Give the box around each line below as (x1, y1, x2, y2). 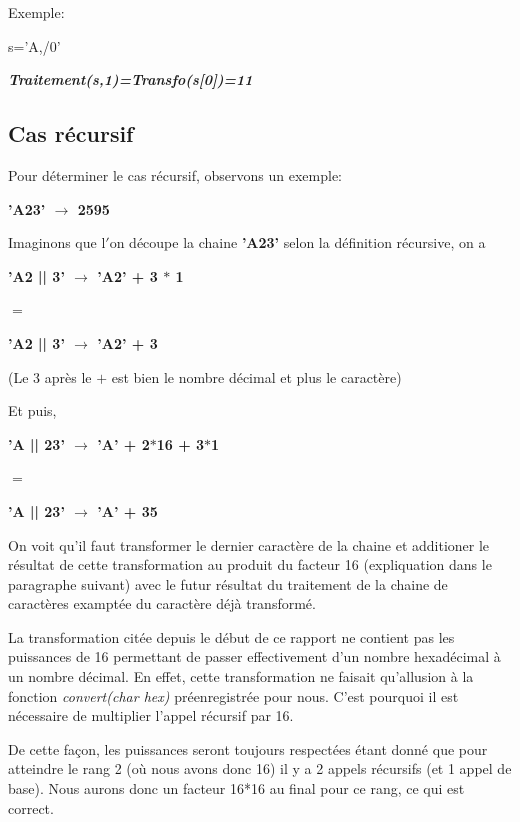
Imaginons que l (8, 232, 106, 253)
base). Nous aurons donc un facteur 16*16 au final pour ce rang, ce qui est (8, 778, 465, 799)
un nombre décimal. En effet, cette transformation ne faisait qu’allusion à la (8, 666, 474, 687)
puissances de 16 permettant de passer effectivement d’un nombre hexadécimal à (8, 646, 501, 667)
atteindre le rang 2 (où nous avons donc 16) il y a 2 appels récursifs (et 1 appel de (8, 758, 512, 779)
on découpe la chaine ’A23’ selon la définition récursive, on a (109, 232, 486, 253)
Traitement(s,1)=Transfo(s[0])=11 (8, 69, 253, 90)
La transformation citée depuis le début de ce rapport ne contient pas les (8, 626, 455, 647)
